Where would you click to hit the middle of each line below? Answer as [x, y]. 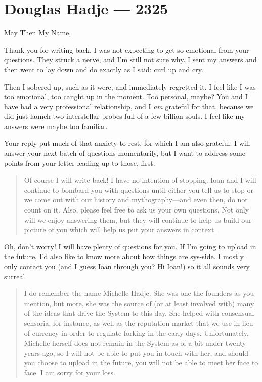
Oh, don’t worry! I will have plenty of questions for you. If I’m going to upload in [130, 246]
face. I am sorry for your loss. [70, 372]
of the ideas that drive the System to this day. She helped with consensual [139, 313]
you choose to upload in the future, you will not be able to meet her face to [141, 363]
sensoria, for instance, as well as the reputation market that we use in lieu [139, 323]
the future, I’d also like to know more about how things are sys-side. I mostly [124, 256]
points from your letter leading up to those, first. [80, 163]
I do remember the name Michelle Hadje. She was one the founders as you [139, 293]
